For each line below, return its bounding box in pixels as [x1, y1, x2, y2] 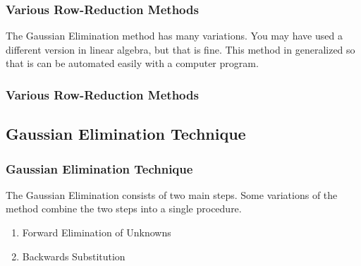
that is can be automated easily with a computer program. [6, 56, 259, 71]
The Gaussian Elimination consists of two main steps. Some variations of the [6, 187, 338, 202]
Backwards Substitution [22, 248, 126, 263]
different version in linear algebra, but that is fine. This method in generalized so [6, 42, 355, 56]
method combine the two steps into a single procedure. [6, 201, 242, 216]
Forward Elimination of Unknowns [22, 225, 171, 240]
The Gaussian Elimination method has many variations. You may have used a [6, 28, 343, 43]
